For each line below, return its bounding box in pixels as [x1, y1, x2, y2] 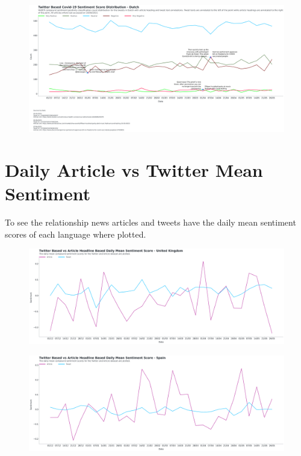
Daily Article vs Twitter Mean [5, 157, 263, 182]
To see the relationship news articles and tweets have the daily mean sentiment [5, 216, 296, 229]
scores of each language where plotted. [5, 227, 146, 240]
